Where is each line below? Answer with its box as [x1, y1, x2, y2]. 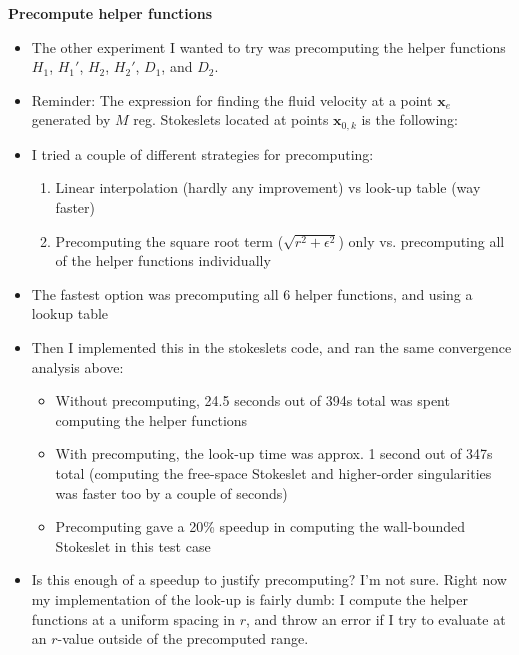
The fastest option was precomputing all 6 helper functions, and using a [31, 283, 473, 304]
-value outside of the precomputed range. [57, 628, 309, 649]
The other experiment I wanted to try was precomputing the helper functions [31, 36, 506, 57]
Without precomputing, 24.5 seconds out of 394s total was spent [55, 390, 450, 411]
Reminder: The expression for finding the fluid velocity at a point [31, 89, 433, 110]
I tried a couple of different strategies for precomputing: [31, 143, 374, 164]
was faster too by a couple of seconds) [55, 482, 288, 503]
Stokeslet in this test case [55, 535, 211, 556]
